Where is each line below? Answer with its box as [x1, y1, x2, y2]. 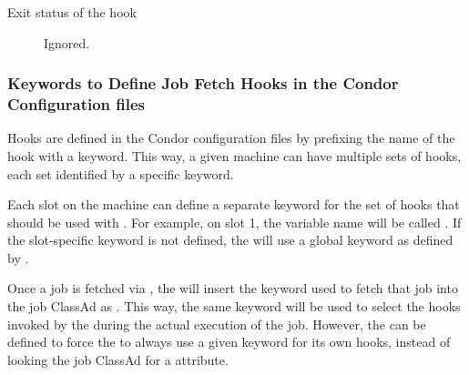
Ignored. [44, 33, 90, 52]
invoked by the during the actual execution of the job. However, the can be [7, 314, 426, 333]
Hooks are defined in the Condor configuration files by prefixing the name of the [7, 128, 455, 147]
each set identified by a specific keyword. [7, 164, 234, 183]
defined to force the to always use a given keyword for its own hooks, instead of [7, 332, 451, 351]
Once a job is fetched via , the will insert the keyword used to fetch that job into [7, 279, 458, 298]
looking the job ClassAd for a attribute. [7, 350, 229, 369]
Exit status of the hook [7, 3, 137, 21]
